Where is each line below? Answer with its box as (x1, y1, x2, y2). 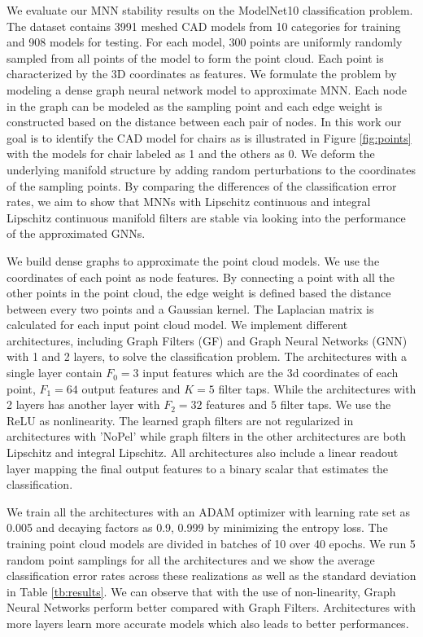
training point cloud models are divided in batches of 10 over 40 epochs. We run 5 (7, 535, 416, 551)
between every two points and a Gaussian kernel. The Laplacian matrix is (7, 300, 374, 317)
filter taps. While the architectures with (218, 380, 416, 397)
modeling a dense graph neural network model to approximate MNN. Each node (7, 81, 407, 98)
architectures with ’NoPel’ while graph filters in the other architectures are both (7, 428, 407, 445)
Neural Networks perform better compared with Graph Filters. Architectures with (7, 599, 416, 616)
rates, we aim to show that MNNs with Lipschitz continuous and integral (7, 193, 371, 210)
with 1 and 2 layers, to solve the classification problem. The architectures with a (7, 348, 408, 365)
